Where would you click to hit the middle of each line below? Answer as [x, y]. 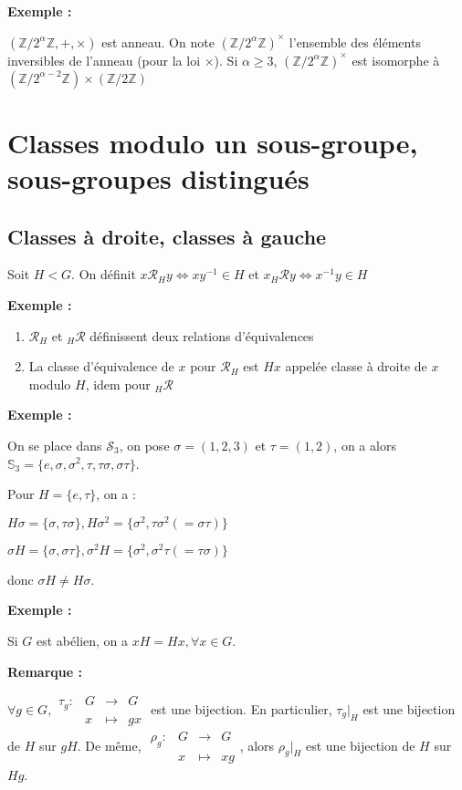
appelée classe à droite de [356, 366]
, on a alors [365, 445]
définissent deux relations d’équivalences [202, 335]
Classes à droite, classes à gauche [167, 236]
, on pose [144, 445]
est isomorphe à [396, 60]
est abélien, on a [83, 641]
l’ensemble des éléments [355, 42]
